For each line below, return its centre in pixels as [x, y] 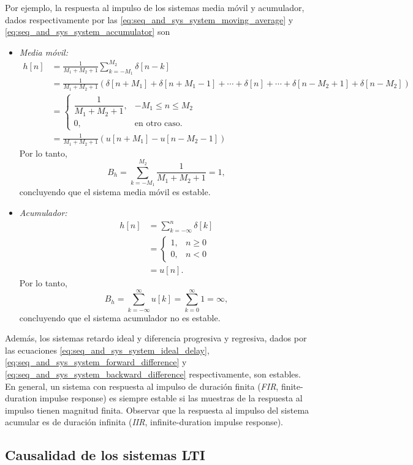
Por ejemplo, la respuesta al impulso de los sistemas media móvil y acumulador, [155, 7]
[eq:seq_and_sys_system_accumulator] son [88, 32]
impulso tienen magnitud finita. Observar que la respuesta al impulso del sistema [157, 410]
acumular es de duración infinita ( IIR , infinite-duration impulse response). [144, 422]
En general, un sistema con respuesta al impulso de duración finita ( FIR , [142, 386]
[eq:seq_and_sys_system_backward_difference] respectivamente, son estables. [153, 374]
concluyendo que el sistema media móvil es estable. [115, 192]
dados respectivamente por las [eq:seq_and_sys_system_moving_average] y [149, 19]
